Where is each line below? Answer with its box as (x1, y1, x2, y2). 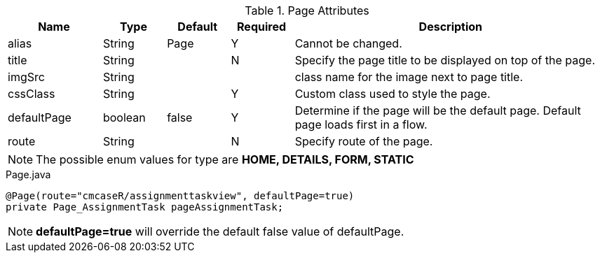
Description (418, 20, 483, 34)
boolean (102, 110, 146, 124)
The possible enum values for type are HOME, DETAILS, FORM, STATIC (36, 152, 414, 166)
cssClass (8, 87, 55, 101)
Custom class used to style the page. (294, 87, 491, 101)
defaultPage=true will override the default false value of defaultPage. (36, 224, 404, 238)
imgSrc (8, 70, 45, 84)
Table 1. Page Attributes (245, 3, 369, 17)
